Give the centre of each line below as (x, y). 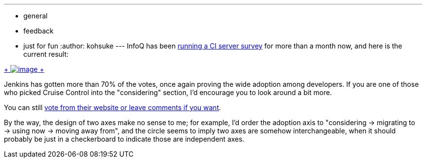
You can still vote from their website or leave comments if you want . (113, 107)
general (35, 16)
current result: (46, 54)
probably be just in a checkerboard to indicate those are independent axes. (124, 139)
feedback (38, 31)
